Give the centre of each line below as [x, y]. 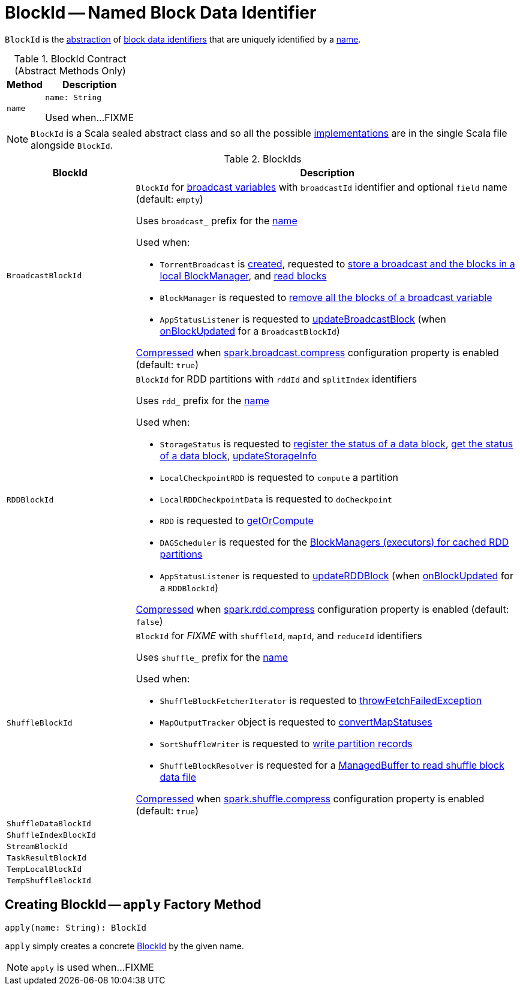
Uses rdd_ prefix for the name [202, 400]
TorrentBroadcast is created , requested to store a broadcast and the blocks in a [337, 264]
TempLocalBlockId [44, 869]
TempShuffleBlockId [49, 880]
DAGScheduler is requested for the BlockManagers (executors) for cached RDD [334, 542]
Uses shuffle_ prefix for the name [212, 657]
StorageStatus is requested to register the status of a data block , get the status [336, 443]
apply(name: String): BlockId [76, 927]
